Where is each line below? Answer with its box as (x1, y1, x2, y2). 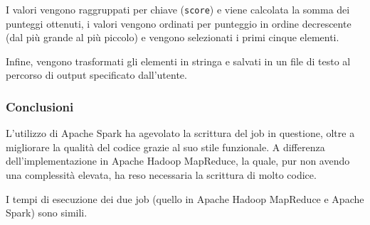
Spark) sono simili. (6, 205, 88, 220)
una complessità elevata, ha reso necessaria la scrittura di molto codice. (6, 168, 317, 182)
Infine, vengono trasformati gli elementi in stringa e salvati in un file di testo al (6, 53, 351, 68)
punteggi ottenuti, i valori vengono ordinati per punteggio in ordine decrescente (6, 16, 351, 31)
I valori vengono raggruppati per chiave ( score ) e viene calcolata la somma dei (6, 2, 350, 16)
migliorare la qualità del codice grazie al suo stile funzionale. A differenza (6, 139, 325, 154)
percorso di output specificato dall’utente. (6, 67, 187, 82)
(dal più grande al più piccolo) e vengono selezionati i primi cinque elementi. (6, 30, 339, 45)
